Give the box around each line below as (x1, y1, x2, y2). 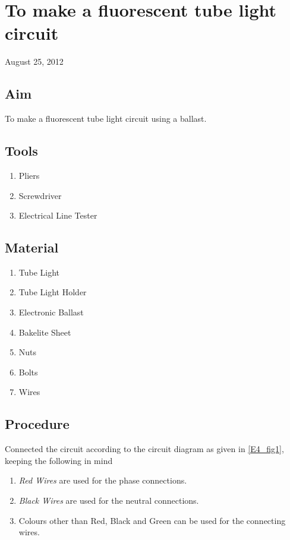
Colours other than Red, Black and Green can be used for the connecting (18, 514, 286, 526)
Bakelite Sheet (18, 326, 71, 338)
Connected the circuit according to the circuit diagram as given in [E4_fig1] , (5, 443, 284, 455)
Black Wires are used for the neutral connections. (18, 494, 199, 507)
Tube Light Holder (18, 286, 87, 298)
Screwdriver (18, 189, 62, 201)
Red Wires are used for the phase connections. (18, 474, 187, 487)
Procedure (5, 415, 70, 433)
